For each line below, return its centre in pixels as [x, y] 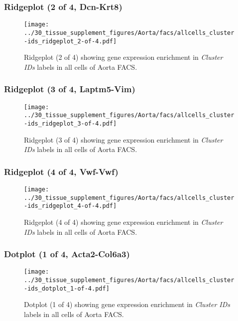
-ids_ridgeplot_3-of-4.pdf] [70, 123]
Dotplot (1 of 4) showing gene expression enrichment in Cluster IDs [127, 304]
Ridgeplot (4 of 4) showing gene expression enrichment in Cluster [123, 222]
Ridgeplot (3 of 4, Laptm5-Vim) [70, 89]
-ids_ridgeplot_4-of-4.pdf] [70, 206]
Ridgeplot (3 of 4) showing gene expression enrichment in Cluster [123, 139]
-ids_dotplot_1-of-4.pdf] [67, 288]
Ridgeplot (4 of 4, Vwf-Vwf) [61, 171]
